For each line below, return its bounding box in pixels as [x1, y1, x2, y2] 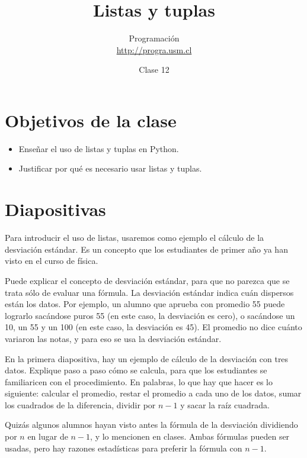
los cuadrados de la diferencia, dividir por [5, 398, 156, 411]
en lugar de [27, 430, 68, 443]
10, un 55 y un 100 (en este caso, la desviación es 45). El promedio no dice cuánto [5, 321, 302, 333]
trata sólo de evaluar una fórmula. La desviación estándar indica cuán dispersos [5, 286, 294, 298]
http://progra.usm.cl [116, 43, 192, 56]
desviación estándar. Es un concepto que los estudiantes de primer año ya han [5, 243, 288, 255]
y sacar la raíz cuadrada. [180, 398, 270, 411]
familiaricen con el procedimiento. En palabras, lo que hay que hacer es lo [5, 375, 273, 388]
